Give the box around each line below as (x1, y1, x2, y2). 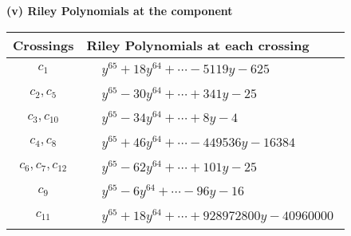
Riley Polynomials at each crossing (86, 35, 310, 54)
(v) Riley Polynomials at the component (6, 2, 233, 18)
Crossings (13, 35, 74, 54)
